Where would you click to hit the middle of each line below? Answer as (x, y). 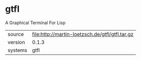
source (16, 34)
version (16, 42)
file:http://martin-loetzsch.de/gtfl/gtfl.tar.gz (83, 34)
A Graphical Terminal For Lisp (35, 23)
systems (17, 50)
